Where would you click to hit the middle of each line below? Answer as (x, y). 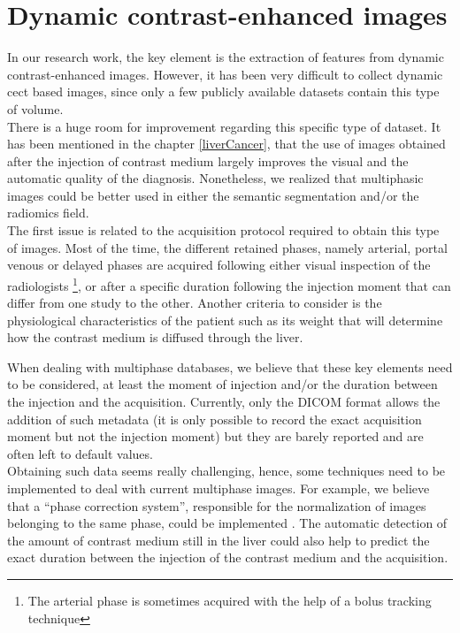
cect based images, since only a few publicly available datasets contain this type (223, 92)
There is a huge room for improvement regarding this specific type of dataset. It (224, 126)
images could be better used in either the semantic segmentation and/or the (213, 195)
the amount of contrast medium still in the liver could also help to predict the (218, 540)
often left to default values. (80, 453)
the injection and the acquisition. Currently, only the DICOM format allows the (224, 402)
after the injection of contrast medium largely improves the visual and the (208, 160)
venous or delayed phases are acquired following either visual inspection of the (219, 265)
